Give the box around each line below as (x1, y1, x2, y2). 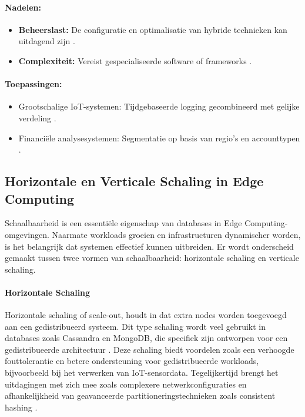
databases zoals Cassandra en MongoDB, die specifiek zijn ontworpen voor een (5, 332, 288, 344)
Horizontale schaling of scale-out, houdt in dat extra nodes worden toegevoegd (5, 309, 287, 321)
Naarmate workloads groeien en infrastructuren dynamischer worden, (52, 228, 301, 240)
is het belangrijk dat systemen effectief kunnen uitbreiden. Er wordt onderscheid (5, 240, 294, 252)
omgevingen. (5, 228, 49, 240)
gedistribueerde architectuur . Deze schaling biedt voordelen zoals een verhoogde (5, 343, 294, 355)
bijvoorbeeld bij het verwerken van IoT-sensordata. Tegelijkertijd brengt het (5, 366, 279, 379)
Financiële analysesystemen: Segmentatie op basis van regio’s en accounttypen (18, 131, 300, 144)
